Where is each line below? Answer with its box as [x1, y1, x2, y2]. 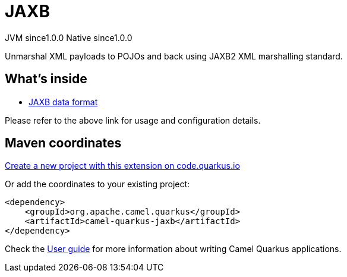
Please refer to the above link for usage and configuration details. [5, 115, 261, 125]
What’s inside [5, 71, 87, 87]
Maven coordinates [5, 136, 122, 151]
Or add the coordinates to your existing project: [5, 179, 190, 190]
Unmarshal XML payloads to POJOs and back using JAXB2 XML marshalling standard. [5, 51, 343, 61]
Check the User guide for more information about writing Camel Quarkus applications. [5, 244, 342, 254]
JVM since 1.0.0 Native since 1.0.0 [5, 32, 133, 43]
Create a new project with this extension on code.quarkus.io [5, 160, 240, 171]
